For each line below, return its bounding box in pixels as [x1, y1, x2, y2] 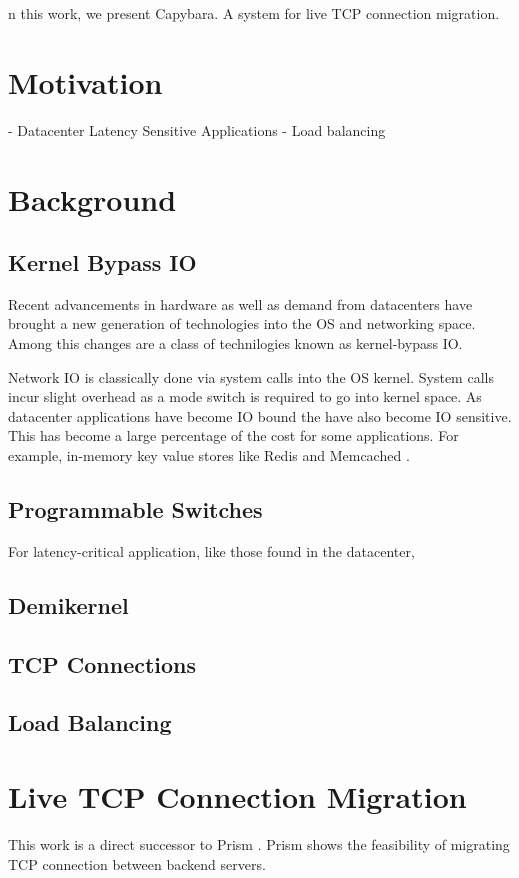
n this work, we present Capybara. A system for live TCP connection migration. [8, 3, 500, 23]
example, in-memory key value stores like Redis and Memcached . [8, 445, 410, 466]
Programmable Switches [8, 494, 263, 525]
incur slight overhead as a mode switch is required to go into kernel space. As [8, 386, 482, 407]
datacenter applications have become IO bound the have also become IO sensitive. [8, 405, 512, 426]
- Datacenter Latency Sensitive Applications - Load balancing [8, 119, 386, 140]
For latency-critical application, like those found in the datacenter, [8, 540, 415, 561]
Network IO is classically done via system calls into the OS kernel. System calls [8, 366, 494, 387]
